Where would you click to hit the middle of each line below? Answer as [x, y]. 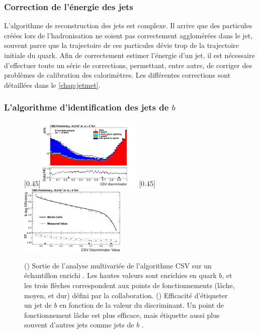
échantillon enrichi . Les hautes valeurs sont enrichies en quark [120, 275]
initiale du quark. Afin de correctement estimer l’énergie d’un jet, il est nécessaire [129, 55]
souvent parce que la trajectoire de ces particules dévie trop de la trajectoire [121, 45]
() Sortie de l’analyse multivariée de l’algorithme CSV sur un [118, 265]
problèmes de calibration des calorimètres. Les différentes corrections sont [117, 75]
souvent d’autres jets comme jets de [79, 325]
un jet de [38, 305]
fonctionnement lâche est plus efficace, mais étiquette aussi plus [122, 315]
